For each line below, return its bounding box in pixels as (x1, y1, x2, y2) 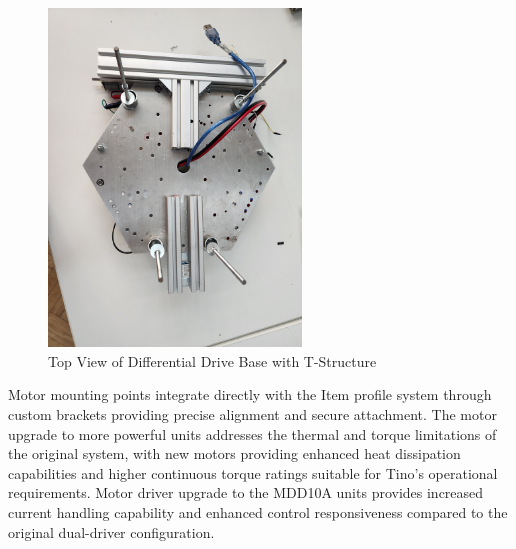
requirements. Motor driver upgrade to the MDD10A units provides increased (8, 482, 484, 503)
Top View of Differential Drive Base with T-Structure (48, 350, 377, 371)
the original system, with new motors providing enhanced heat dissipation (8, 443, 461, 464)
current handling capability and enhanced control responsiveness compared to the (8, 501, 508, 522)
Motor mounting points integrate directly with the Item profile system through (8, 384, 492, 405)
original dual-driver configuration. (8, 521, 215, 542)
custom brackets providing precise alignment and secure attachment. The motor (8, 403, 497, 424)
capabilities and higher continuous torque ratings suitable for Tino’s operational (8, 462, 498, 483)
